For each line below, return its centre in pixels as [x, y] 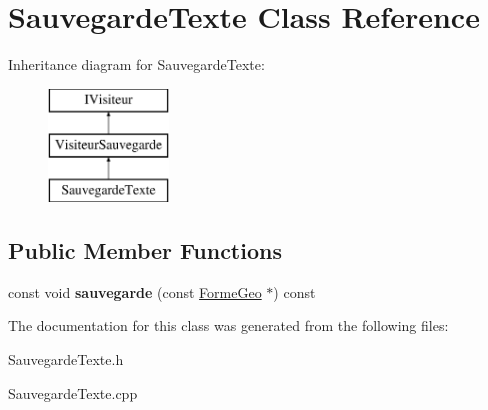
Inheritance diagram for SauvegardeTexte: [136, 64]
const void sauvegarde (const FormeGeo [135, 291]
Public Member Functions [145, 250]
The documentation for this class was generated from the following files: [228, 325]
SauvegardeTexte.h [66, 359]
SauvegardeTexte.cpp [73, 392]
